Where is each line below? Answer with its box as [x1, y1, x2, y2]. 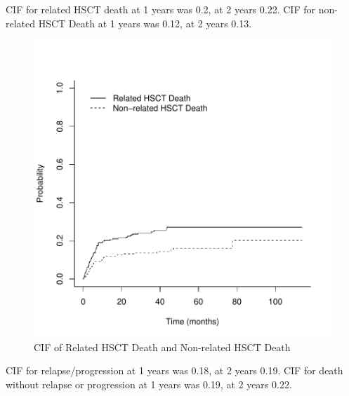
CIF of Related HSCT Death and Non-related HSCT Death [34, 339, 291, 354]
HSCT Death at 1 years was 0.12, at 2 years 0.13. [38, 15, 252, 30]
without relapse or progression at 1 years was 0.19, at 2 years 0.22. [6, 376, 292, 391]
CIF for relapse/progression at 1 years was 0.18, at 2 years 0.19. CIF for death [6, 363, 343, 378]
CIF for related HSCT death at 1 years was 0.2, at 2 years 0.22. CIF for [6, 2, 315, 16]
